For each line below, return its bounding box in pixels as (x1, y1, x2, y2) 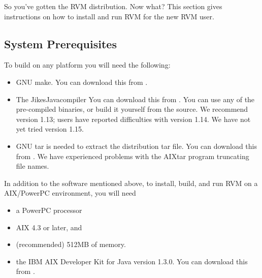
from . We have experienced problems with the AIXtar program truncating (16, 150, 249, 161)
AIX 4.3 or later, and (16, 222, 82, 232)
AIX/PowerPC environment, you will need (4, 188, 136, 198)
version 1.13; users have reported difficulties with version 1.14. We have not (16, 113, 251, 124)
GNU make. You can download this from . (16, 76, 148, 87)
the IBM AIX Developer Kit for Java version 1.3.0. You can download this (16, 256, 248, 266)
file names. (16, 161, 49, 171)
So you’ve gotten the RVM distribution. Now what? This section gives (4, 1, 222, 11)
